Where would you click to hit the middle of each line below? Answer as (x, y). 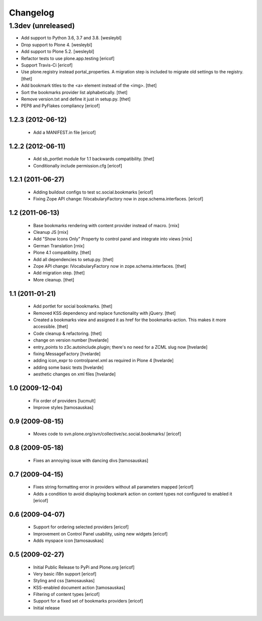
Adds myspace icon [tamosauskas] (68, 540)
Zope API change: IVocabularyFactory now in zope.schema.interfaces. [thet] (110, 266)
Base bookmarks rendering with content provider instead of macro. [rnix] (106, 225)
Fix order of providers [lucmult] (65, 401)
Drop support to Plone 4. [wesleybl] (57, 45)
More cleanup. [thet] (54, 279)
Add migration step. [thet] (59, 273)
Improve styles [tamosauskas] (63, 407)
